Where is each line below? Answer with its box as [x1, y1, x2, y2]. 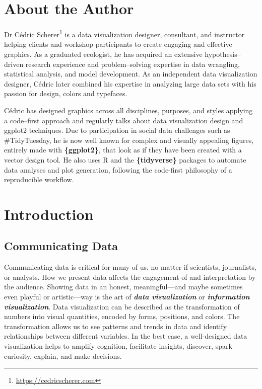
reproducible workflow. [4, 174, 74, 185]
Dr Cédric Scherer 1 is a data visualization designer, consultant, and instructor [4, 28, 245, 39]
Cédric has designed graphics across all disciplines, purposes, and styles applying [4, 105, 253, 115]
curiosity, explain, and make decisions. [4, 350, 122, 361]
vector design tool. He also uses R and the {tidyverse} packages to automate [4, 154, 246, 165]
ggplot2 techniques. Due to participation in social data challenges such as [4, 125, 230, 135]
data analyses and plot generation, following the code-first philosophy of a [4, 164, 232, 175]
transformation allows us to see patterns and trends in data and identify [4, 321, 227, 331]
